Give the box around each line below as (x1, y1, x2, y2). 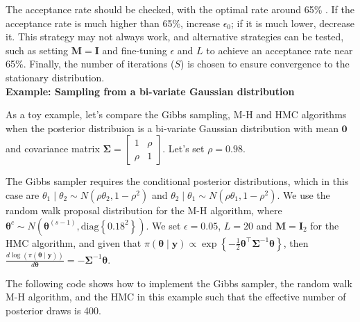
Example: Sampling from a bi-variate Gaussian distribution (6, 83, 295, 98)
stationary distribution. (6, 70, 105, 84)
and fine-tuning (102, 42, 167, 57)
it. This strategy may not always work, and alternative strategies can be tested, (6, 29, 344, 44)
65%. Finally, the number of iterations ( (6, 56, 175, 71)
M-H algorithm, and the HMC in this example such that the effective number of (6, 289, 346, 304)
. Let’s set (162, 141, 205, 156)
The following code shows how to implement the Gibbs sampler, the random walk (6, 275, 352, 290)
